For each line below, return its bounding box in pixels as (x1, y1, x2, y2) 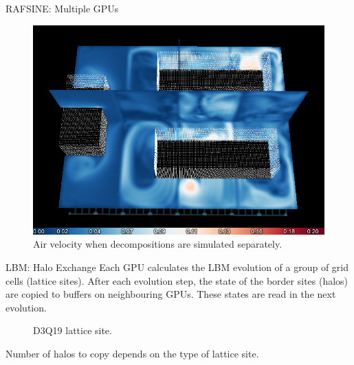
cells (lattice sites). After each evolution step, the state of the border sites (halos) (5, 273, 349, 287)
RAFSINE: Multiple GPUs (5, 1, 119, 15)
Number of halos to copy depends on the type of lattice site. (5, 346, 259, 361)
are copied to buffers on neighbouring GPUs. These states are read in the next (5, 287, 336, 301)
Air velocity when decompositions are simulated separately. (33, 237, 283, 251)
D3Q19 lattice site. (33, 323, 112, 338)
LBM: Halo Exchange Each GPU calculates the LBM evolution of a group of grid (5, 260, 349, 274)
